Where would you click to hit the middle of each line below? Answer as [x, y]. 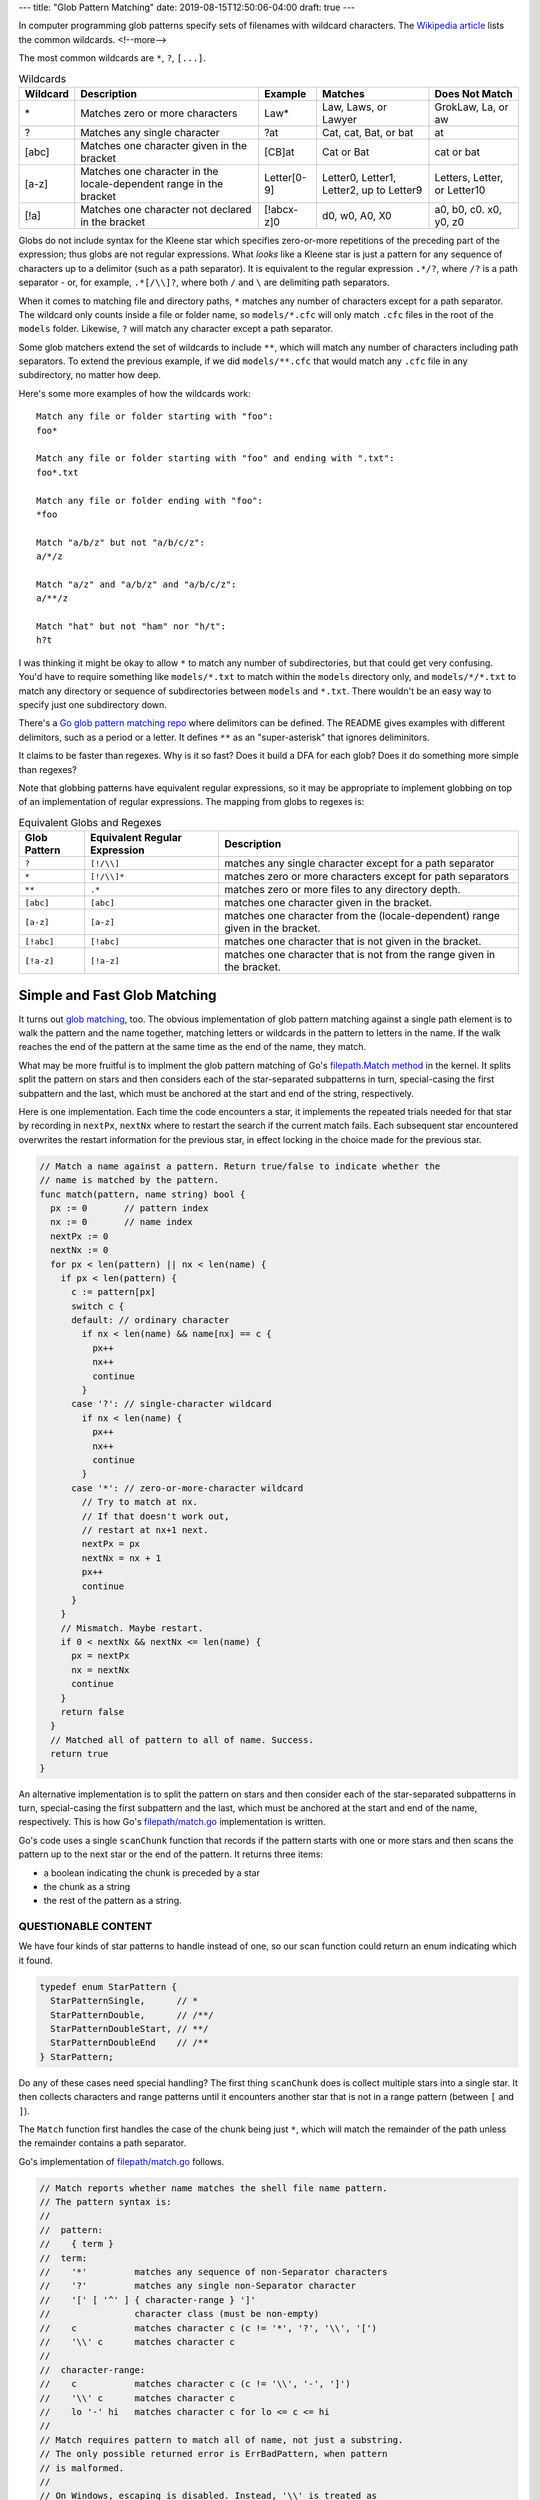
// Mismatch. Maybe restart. [132, 1628]
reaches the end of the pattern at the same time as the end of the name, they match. [192, 1047]
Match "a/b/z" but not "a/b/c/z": [120, 542]
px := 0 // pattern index [129, 1208]
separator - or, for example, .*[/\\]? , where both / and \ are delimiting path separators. [204, 282]
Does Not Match [474, 93]
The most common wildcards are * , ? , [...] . [112, 58]
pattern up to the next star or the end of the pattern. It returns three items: [171, 1854]
